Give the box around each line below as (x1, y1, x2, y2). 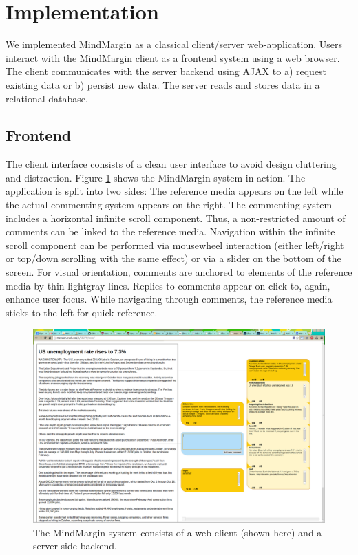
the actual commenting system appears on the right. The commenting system (6, 197, 333, 212)
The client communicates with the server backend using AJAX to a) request (6, 64, 327, 78)
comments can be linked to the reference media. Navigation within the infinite (6, 224, 335, 239)
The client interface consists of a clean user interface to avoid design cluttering (6, 157, 337, 171)
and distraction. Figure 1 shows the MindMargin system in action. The (6, 170, 306, 184)
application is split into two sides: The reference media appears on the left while (6, 184, 344, 198)
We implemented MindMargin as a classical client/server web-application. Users (6, 37, 343, 52)
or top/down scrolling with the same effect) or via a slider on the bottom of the (6, 251, 341, 265)
